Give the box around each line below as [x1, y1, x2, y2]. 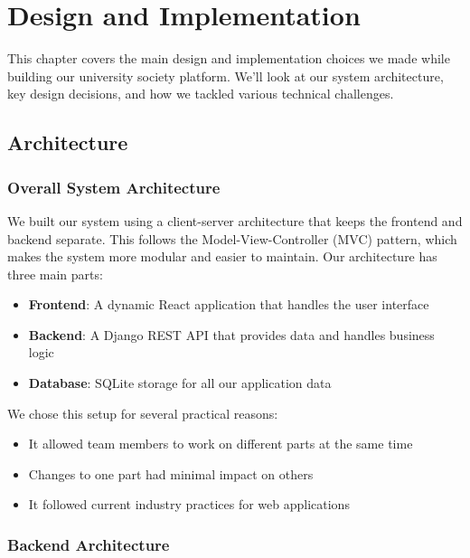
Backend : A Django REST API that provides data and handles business [28, 325, 435, 344]
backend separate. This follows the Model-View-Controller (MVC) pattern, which [7, 229, 457, 248]
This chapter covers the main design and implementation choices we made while [7, 49, 450, 68]
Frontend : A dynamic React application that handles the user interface [28, 295, 429, 314]
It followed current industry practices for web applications [28, 495, 350, 514]
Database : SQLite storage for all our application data [28, 374, 332, 392]
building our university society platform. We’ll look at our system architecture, [7, 66, 444, 85]
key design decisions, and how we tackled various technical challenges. [7, 84, 394, 103]
